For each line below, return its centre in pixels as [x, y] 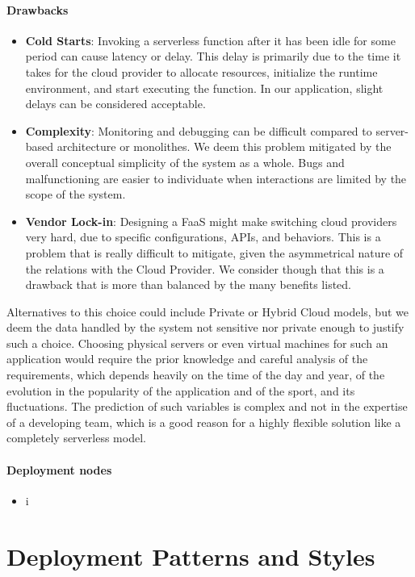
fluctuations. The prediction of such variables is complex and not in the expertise [207, 406]
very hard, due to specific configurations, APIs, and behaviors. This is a [203, 237]
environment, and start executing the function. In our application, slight [204, 88]
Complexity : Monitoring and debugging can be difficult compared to [199, 130]
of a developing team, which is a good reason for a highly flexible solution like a [204, 422]
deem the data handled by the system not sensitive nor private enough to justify [205, 327]
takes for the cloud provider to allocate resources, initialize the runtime [201, 71]
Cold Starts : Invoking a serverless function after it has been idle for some [210, 40]
